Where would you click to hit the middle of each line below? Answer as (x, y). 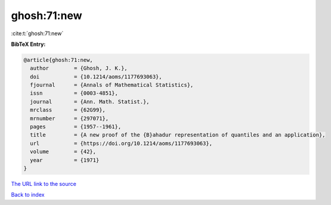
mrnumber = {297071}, (69, 118)
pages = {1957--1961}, (76, 127)
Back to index (28, 195)
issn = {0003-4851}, (74, 93)
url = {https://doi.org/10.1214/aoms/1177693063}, (121, 143)
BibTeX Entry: (28, 44)
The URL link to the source (44, 184)
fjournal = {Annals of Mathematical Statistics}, (112, 85)
